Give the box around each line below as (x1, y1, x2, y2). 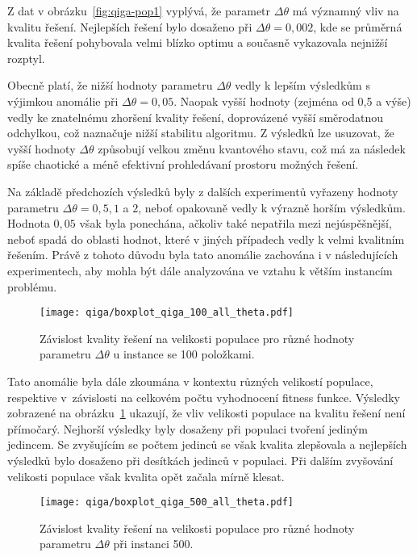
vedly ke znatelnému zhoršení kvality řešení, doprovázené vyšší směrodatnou (7, 108, 384, 125)
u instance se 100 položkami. (113, 346, 255, 362)
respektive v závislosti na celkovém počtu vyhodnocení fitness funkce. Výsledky (7, 388, 400, 405)
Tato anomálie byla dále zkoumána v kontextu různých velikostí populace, (7, 372, 373, 389)
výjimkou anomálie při (7, 92, 119, 109)
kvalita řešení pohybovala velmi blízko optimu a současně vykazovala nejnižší (7, 34, 388, 51)
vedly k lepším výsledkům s (235, 77, 370, 94)
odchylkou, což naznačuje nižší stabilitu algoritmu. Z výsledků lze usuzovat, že (7, 124, 394, 141)
